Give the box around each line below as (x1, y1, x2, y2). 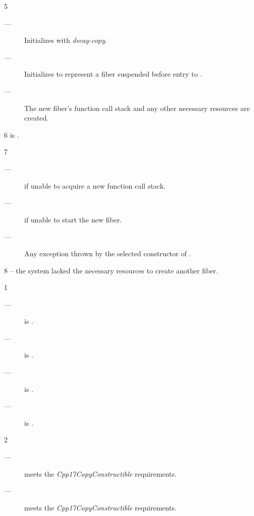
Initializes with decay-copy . (24, 35, 107, 45)
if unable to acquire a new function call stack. (24, 180, 166, 191)
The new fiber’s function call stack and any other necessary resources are (24, 102, 250, 113)
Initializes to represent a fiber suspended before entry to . (24, 69, 202, 79)
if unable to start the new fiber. (24, 214, 122, 224)
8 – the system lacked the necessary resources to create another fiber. (4, 265, 218, 275)
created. (24, 112, 49, 123)
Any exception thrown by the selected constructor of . (24, 248, 191, 258)
